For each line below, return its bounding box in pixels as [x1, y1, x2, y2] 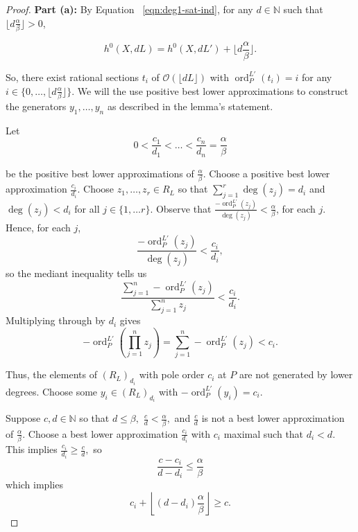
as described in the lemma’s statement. [107, 98, 273, 113]
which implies [6, 477, 63, 492]
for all [74, 201, 100, 215]
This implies [6, 442, 58, 456]
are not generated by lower [239, 367, 353, 382]
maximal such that [223, 426, 304, 441]
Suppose [6, 411, 41, 425]
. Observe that [150, 201, 212, 215]
